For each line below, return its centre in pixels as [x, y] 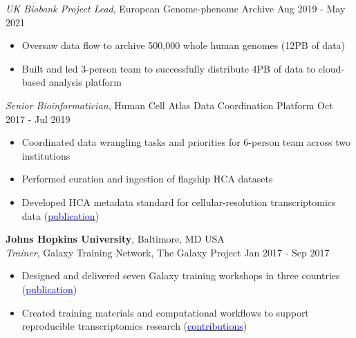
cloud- [331, 68]
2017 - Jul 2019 [38, 119]
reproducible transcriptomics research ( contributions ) [134, 326]
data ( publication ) [60, 215]
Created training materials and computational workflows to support [165, 312]
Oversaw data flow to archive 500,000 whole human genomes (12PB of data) [184, 45]
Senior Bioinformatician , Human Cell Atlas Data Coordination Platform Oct [169, 105]
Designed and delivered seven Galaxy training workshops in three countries [181, 275]
